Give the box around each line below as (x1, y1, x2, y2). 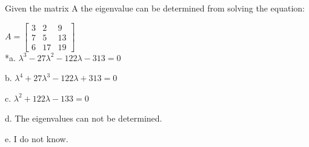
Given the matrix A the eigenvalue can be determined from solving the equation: (5, 2, 305, 14)
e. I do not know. (5, 132, 68, 145)
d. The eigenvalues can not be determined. (5, 112, 162, 125)
